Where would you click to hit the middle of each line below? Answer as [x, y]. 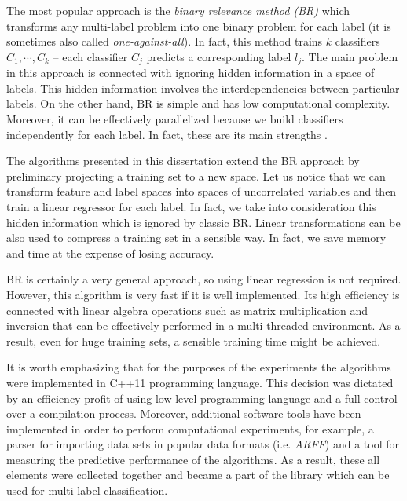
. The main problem [350, 56]
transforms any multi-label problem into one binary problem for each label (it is [199, 26]
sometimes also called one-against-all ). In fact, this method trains [165, 41]
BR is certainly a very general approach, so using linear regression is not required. [204, 279]
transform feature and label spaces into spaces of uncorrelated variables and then [202, 191]
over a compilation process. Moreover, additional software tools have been [184, 413]
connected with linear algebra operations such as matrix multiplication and [187, 310]
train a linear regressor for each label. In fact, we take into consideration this [191, 206]
